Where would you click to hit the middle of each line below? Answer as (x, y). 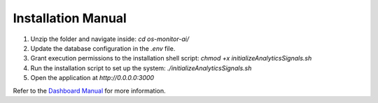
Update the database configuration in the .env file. (103, 48)
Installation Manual (70, 18)
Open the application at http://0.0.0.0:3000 (92, 78)
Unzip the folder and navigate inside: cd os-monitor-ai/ (110, 39)
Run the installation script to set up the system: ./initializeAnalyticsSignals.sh (141, 68)
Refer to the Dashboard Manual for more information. (89, 90)
